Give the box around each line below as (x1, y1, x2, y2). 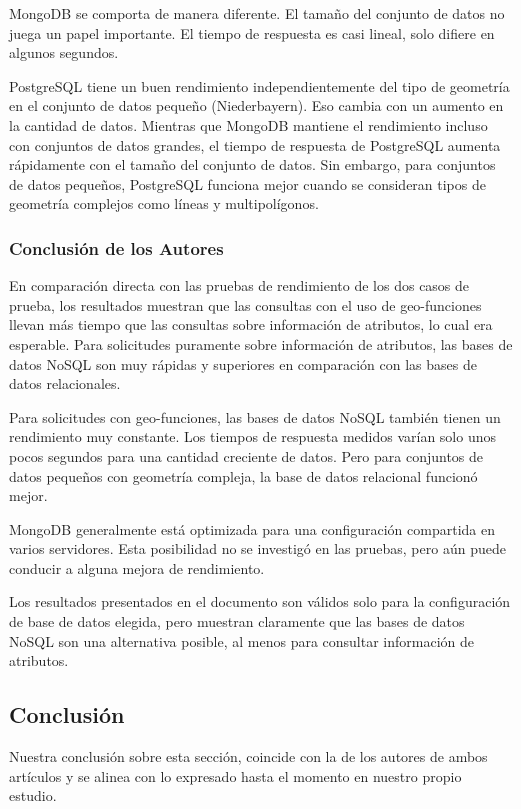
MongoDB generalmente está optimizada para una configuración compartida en (9, 518, 495, 539)
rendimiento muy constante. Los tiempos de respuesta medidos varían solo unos (9, 426, 497, 447)
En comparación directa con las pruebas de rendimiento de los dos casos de (9, 275, 470, 296)
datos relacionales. (9, 373, 121, 394)
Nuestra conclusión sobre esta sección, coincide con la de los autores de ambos (9, 746, 488, 767)
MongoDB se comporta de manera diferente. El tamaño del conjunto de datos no (9, 3, 505, 23)
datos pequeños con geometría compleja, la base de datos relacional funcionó (9, 465, 478, 486)
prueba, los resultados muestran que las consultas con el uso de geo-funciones (9, 294, 482, 315)
